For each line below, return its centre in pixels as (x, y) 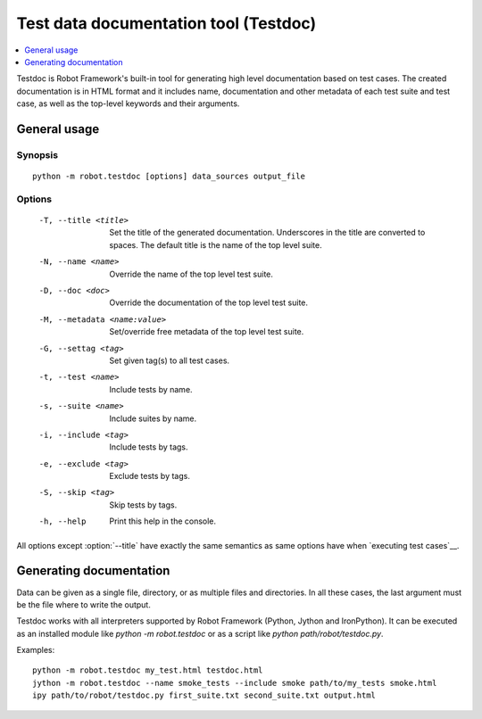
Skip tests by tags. (143, 505)
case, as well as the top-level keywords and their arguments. (128, 103)
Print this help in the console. (163, 521)
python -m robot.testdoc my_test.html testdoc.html (148, 670)
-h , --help (62, 521)
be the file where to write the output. (83, 604)
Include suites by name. (153, 418)
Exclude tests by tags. (150, 476)
